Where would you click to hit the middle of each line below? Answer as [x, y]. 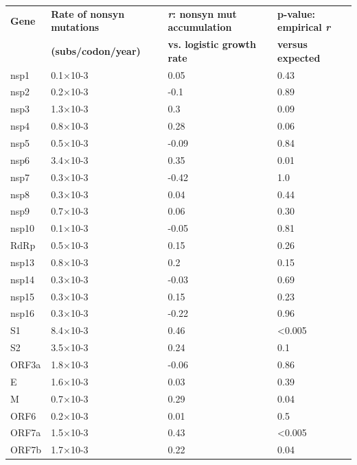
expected [299, 57]
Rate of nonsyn [88, 13]
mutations [75, 27]
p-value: [297, 13]
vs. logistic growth [212, 44]
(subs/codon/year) [96, 50]
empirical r [304, 27]
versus [292, 44]
